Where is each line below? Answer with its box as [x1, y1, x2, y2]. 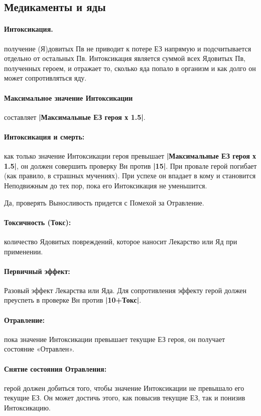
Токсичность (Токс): [4, 217, 71, 227]
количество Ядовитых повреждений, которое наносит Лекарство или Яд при [4, 236, 237, 246]
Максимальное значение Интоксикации [4, 92, 133, 103]
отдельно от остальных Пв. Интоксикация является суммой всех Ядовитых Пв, [4, 53, 245, 63]
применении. [4, 246, 43, 256]
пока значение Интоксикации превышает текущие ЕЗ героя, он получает [4, 333, 225, 344]
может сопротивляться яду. [4, 73, 87, 83]
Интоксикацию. [4, 402, 51, 413]
